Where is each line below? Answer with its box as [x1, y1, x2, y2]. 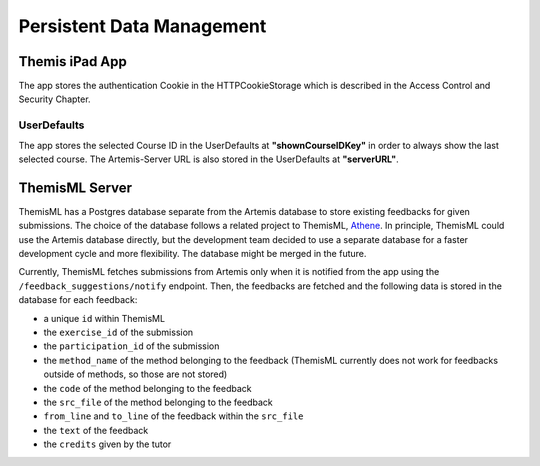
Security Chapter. [18, 93, 91, 105]
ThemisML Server [18, 179, 133, 196]
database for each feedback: [18, 294, 138, 306]
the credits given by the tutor [43, 438, 172, 450]
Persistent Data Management [18, 15, 267, 37]
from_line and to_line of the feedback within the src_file [43, 410, 304, 422]
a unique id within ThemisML [43, 312, 165, 324]
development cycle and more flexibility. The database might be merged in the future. [18, 248, 367, 260]
